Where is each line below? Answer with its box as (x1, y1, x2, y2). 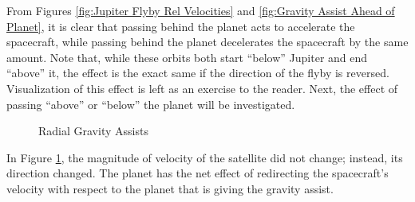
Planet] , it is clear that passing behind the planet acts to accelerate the (6, 17, 355, 34)
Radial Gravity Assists (38, 122, 148, 139)
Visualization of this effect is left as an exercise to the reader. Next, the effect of (6, 80, 398, 96)
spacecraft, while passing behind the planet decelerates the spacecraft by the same (6, 33, 409, 50)
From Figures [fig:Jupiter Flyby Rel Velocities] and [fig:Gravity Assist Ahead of (6, 2, 395, 18)
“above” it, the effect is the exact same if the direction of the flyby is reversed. (6, 64, 389, 81)
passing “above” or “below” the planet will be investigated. (6, 95, 295, 112)
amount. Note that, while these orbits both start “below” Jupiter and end (6, 49, 368, 65)
